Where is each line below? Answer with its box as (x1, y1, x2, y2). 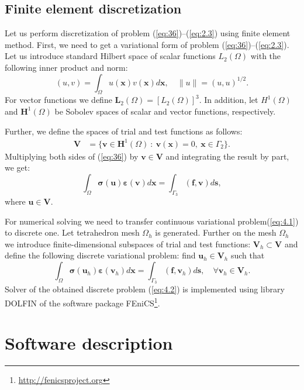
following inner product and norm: (5, 61, 128, 73)
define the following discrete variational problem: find (5, 249, 196, 261)
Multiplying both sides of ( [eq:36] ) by (5, 150, 139, 162)
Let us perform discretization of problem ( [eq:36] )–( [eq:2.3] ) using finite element (5, 27, 291, 39)
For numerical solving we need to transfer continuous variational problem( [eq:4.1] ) (5, 215, 299, 227)
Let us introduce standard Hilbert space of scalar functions (5, 50, 216, 62)
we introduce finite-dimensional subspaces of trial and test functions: (5, 237, 251, 250)
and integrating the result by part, (165, 150, 289, 162)
